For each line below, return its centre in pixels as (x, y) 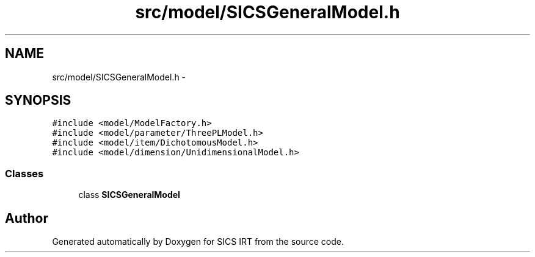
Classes (24, 173)
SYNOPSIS (38, 100)
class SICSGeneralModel (129, 195)
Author (27, 218)
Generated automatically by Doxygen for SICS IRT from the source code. (198, 242)
